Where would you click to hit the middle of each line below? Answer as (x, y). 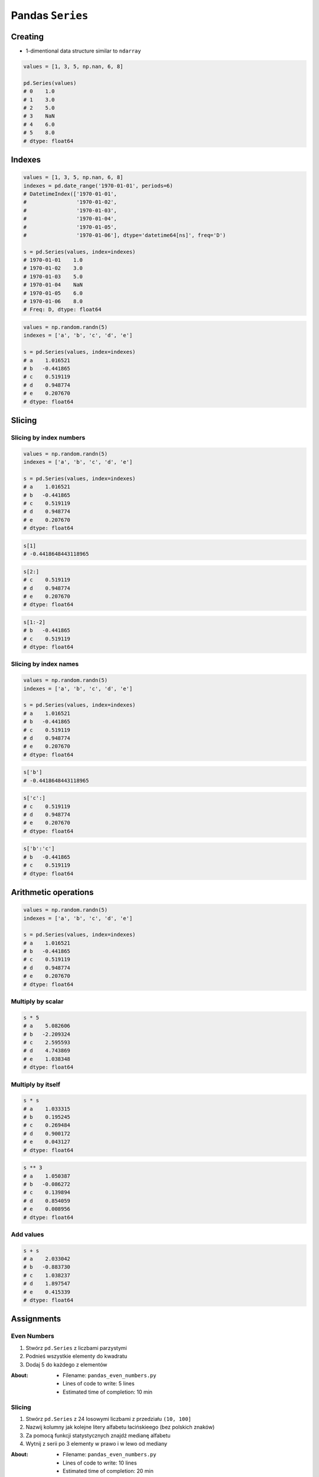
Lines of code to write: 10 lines (100, 1463)
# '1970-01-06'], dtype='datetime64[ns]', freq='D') (125, 235)
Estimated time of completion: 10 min (108, 1392)
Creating (27, 36)
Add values (27, 1234)
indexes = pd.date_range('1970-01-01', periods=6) (98, 186)
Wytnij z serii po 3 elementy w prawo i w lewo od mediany (97, 1444)
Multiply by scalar (37, 1001)
